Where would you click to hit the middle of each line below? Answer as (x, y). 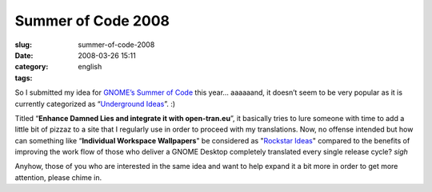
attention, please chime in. (58, 177)
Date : (24, 55)
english (90, 67)
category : (32, 67)
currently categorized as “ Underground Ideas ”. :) (95, 104)
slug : (23, 45)
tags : (24, 78)
